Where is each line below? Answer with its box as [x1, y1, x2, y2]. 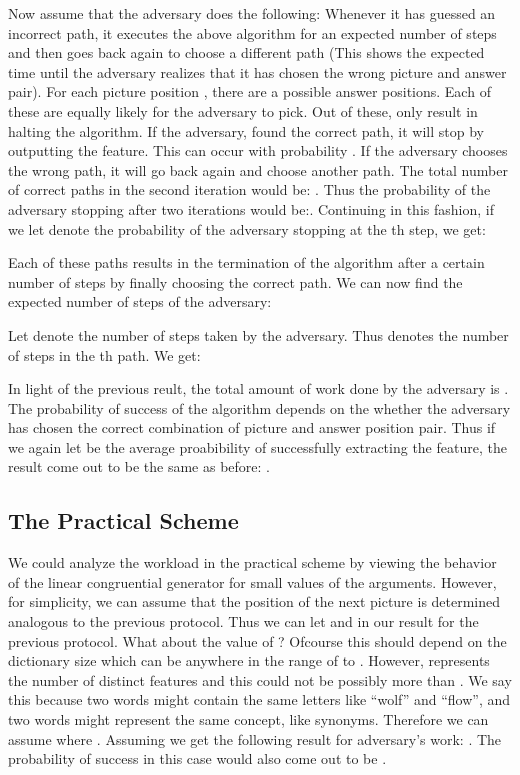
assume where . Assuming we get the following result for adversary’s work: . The [8, 728, 502, 749]
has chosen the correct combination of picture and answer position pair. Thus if [8, 417, 496, 438]
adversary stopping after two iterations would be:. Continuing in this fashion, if [8, 198, 494, 219]
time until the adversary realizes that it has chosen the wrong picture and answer [8, 61, 507, 82]
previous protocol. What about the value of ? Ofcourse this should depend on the [8, 630, 507, 651]
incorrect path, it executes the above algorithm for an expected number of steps [8, 22, 497, 43]
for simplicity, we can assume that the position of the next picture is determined [8, 591, 501, 612]
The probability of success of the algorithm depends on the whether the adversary [8, 397, 511, 418]
